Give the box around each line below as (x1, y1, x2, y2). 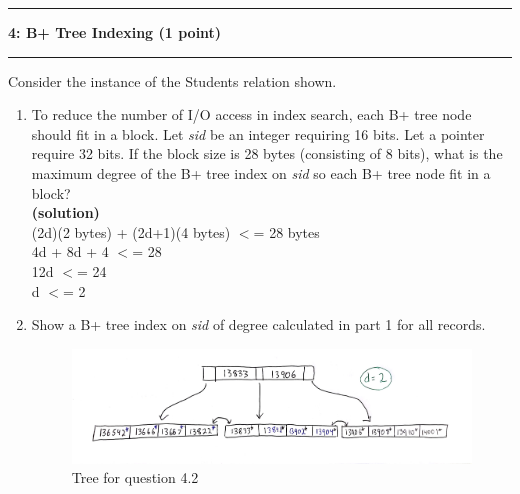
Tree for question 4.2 (71, 467, 199, 488)
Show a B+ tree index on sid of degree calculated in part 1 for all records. (31, 314, 486, 335)
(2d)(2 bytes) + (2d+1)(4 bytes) (31, 221, 231, 242)
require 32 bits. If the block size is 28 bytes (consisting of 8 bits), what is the (31, 143, 503, 164)
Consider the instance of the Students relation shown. (8, 70, 337, 91)
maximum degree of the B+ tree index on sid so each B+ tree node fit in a (31, 162, 491, 183)
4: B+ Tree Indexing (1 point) (8, 22, 222, 42)
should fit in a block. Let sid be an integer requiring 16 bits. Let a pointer (31, 123, 485, 144)
